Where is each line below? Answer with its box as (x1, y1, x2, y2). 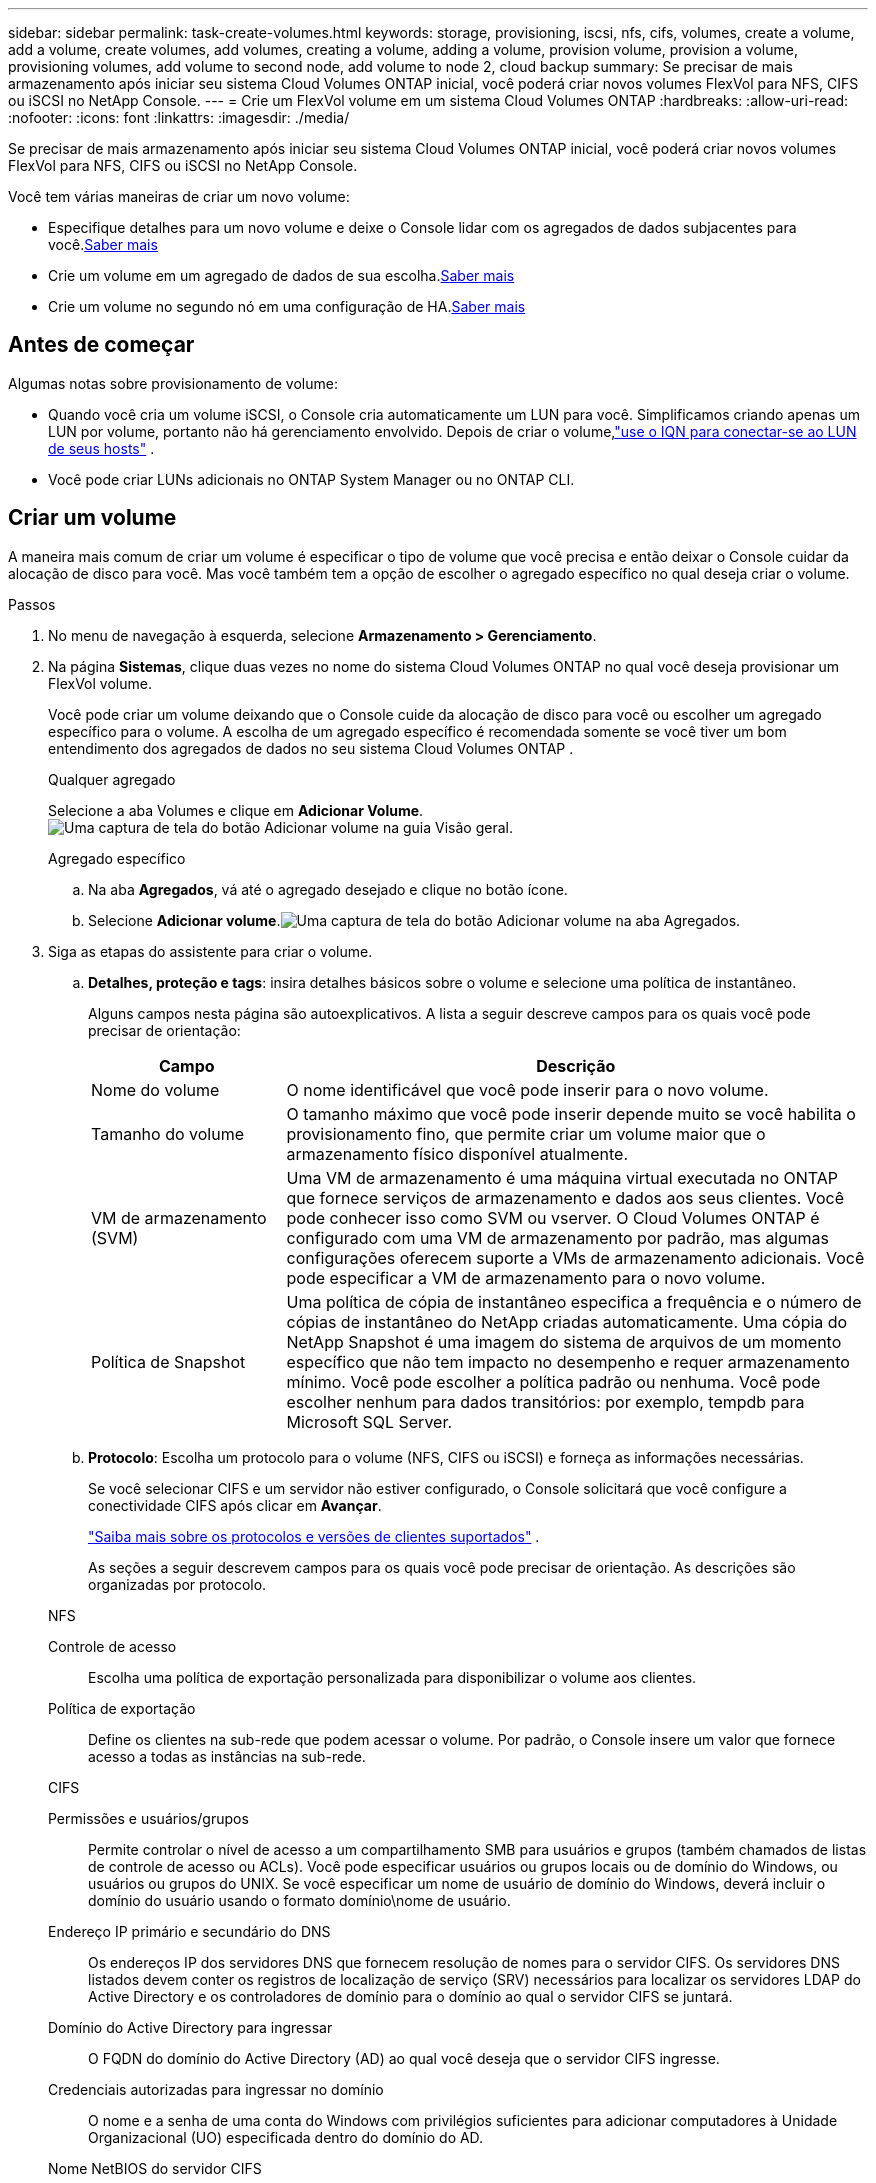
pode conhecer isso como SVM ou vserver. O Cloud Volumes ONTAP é (286, 1207, 820, 1228)
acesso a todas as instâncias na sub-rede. (88, 1747, 366, 1765)
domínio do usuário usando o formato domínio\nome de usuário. (88, 1891, 511, 1909)
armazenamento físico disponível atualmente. (286, 1143, 629, 1164)
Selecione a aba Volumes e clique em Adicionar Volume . (48, 801, 424, 819)
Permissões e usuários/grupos (48, 1809, 249, 1827)
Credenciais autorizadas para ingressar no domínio (48, 2080, 384, 2098)
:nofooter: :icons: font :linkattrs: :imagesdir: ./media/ (8, 109, 350, 126)
